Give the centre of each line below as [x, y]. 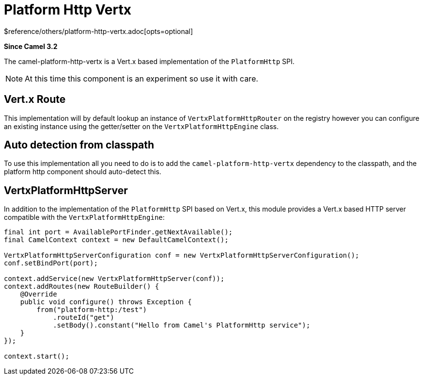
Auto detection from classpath [79, 145]
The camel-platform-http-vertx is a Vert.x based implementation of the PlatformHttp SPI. [149, 61]
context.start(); [37, 356]
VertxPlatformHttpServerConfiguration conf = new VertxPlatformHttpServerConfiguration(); [182, 255]
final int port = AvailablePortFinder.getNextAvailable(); [118, 232]
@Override [39, 294]
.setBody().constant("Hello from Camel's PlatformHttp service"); [182, 325]
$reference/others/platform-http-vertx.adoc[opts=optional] [99, 31]
